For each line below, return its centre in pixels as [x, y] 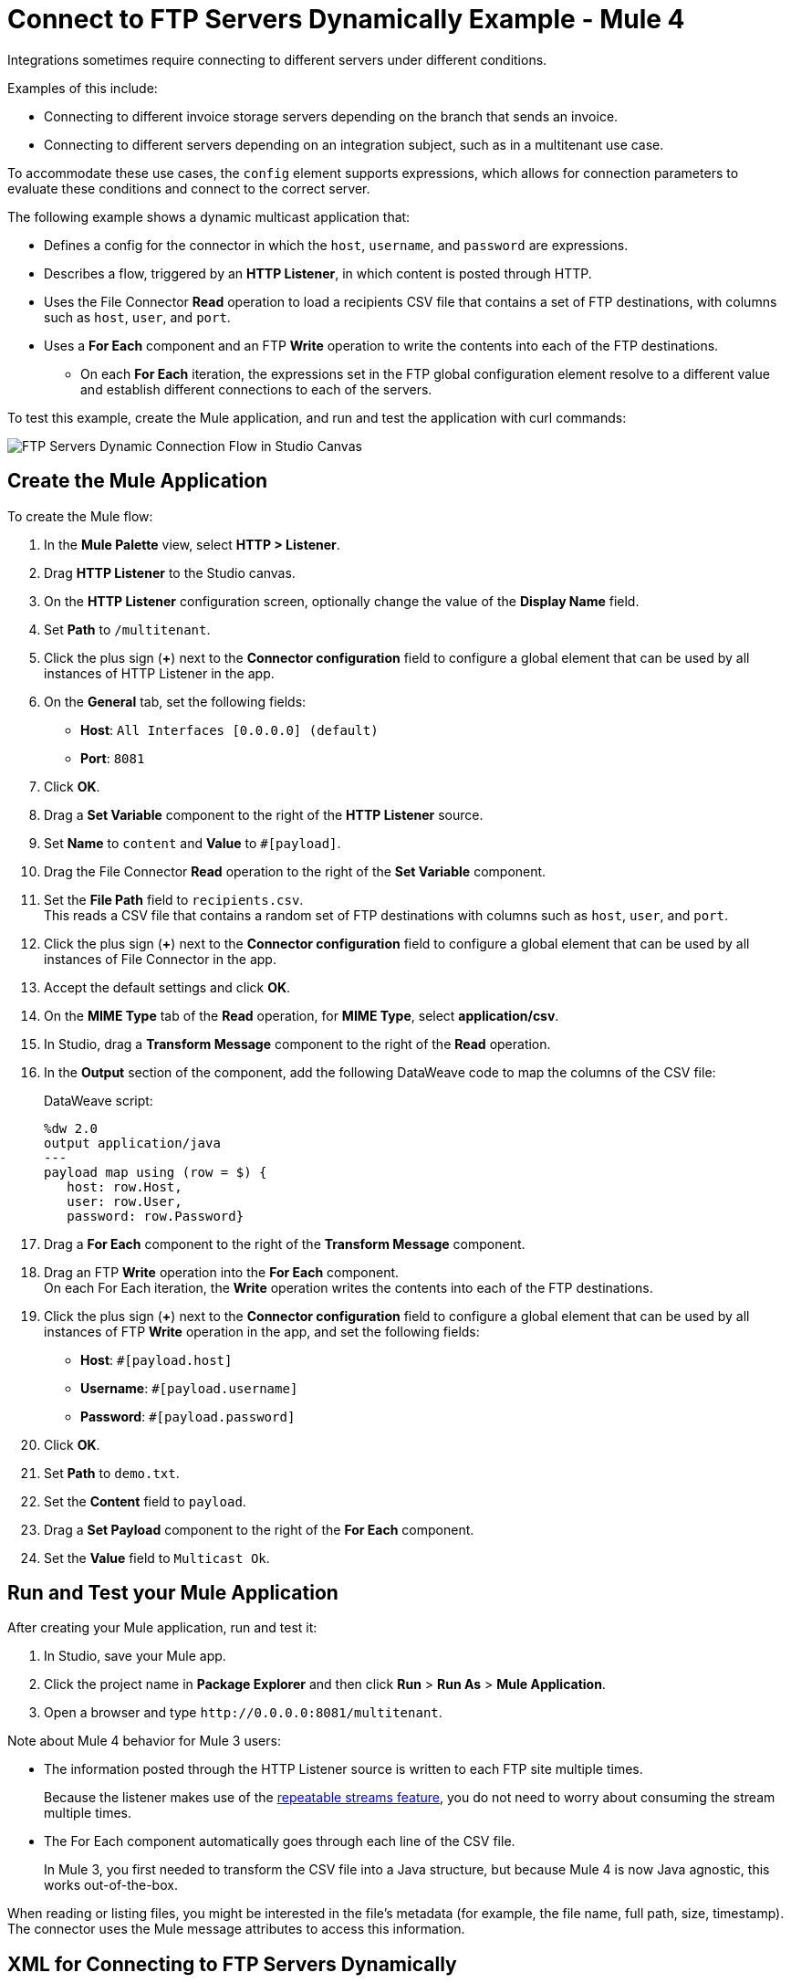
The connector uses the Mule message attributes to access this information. [236, 1929]
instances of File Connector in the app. [160, 959]
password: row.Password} [156, 1216]
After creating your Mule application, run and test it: [162, 1628]
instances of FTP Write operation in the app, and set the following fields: [262, 1331]
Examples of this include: [83, 88]
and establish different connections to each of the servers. [256, 389]
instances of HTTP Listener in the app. [159, 673]
